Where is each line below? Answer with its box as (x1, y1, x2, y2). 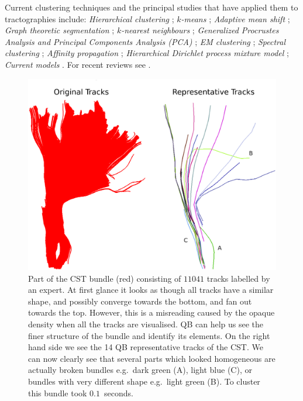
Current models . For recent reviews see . (5, 58, 151, 70)
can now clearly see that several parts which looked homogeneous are (28, 352, 276, 364)
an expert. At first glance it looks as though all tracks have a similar (28, 284, 274, 296)
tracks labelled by (206, 272, 270, 284)
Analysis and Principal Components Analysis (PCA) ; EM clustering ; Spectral (5, 35, 286, 47)
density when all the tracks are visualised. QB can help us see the (28, 318, 264, 330)
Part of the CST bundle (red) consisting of (28, 272, 181, 284)
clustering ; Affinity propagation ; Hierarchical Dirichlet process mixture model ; (5, 47, 289, 59)
